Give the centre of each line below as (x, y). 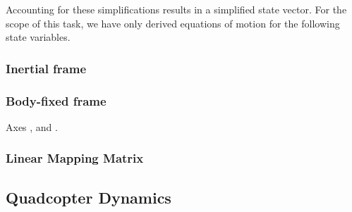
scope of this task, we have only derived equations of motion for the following (173, 23)
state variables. (38, 37)
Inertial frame (46, 68)
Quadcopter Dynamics (89, 197)
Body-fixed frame (56, 100)
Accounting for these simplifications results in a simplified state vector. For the (176, 9)
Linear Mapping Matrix (75, 158)
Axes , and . (32, 126)
